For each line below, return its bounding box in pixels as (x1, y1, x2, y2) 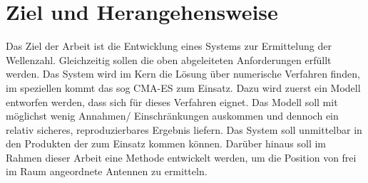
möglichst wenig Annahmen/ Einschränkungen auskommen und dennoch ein (6, 108, 339, 123)
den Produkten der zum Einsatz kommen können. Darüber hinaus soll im (6, 136, 327, 151)
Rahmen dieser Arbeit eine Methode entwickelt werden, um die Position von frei (6, 150, 357, 164)
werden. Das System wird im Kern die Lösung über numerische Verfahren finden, (6, 66, 360, 81)
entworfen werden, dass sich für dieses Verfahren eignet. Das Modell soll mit (6, 94, 338, 109)
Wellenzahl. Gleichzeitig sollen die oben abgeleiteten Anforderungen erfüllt (6, 52, 332, 67)
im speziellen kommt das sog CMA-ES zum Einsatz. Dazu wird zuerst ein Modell (6, 80, 361, 95)
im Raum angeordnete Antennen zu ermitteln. (6, 164, 208, 179)
